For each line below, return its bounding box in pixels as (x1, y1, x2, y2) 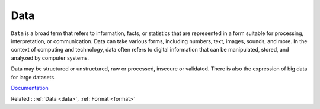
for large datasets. (11, 73, 56, 81)
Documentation (11, 84, 49, 91)
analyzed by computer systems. (11, 54, 89, 62)
